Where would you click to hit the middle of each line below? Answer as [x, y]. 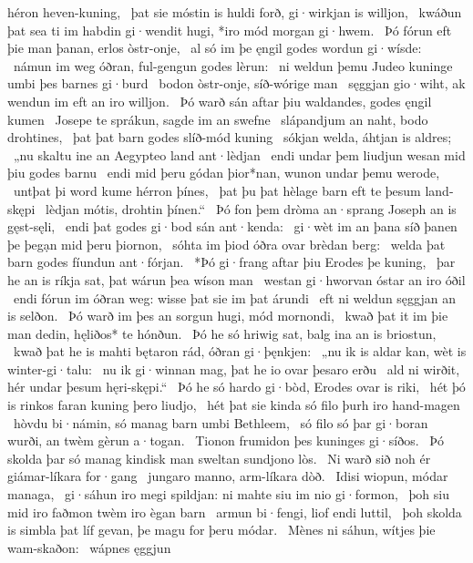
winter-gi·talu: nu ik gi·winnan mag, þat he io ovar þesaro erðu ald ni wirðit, [234, 369]
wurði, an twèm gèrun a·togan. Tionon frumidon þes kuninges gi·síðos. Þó [226, 440]
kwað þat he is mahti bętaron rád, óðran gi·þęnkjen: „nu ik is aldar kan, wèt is [240, 351]
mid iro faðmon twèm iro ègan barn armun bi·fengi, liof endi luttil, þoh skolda [235, 512]
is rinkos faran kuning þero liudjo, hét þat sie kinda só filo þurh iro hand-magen [234, 405]
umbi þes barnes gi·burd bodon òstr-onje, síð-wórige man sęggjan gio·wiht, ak [236, 83]
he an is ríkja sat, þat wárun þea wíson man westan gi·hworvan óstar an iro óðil [236, 279]
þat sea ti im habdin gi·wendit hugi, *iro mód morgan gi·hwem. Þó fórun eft [230, 30]
